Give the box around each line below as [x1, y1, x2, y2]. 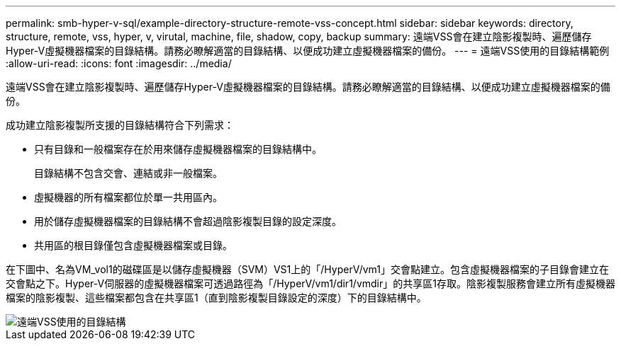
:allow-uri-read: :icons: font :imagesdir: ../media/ [6, 57, 232, 69]
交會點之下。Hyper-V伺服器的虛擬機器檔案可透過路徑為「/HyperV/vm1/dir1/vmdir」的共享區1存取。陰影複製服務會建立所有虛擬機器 [6, 277, 615, 289]
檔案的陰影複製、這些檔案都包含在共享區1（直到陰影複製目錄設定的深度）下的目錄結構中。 [6, 292, 427, 304]
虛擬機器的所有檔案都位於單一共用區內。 [34, 191, 223, 203]
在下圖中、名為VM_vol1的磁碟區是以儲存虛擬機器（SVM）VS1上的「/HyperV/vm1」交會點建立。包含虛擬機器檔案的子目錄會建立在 [6, 263, 609, 275]
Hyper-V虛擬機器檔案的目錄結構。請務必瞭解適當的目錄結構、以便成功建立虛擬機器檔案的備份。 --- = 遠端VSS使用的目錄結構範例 [6, 45, 610, 57]
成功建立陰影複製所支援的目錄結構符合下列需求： [6, 119, 234, 131]
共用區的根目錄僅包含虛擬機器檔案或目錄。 [34, 239, 233, 251]
